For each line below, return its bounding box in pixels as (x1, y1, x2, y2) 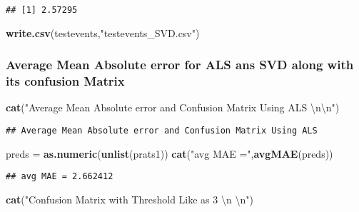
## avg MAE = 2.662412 (6, 171, 113, 182)
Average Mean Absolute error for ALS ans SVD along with (6, 56, 354, 74)
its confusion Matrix (6, 72, 125, 90)
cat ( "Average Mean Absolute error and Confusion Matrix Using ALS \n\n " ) (6, 100, 340, 115)
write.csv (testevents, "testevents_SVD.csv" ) (6, 25, 200, 40)
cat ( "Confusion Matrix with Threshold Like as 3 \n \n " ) (6, 191, 253, 206)
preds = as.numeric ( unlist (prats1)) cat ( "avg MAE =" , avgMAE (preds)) (6, 146, 333, 161)
